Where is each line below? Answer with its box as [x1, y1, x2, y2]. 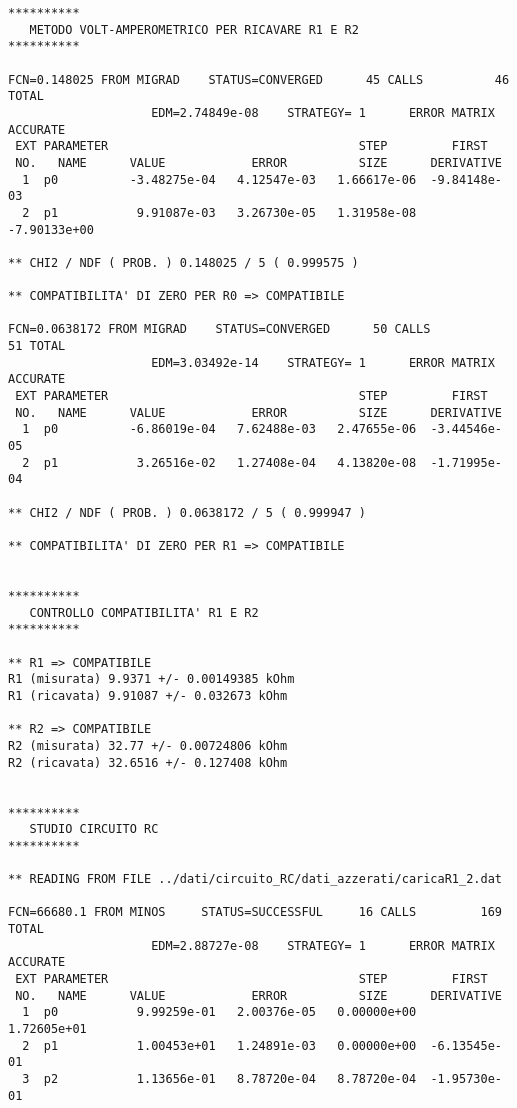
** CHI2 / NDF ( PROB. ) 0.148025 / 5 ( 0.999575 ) [8, 255, 359, 270]
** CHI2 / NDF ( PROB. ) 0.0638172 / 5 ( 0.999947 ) [8, 505, 366, 520]
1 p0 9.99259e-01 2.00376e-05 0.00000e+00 [22, 1005, 417, 1020]
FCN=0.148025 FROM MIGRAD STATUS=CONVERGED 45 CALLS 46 [8, 72, 510, 87]
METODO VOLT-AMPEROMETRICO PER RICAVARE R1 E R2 [29, 22, 359, 37]
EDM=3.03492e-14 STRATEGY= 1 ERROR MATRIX [151, 355, 495, 370]
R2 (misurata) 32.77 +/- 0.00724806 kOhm [8, 738, 288, 753]
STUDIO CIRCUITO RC [29, 822, 159, 837]
